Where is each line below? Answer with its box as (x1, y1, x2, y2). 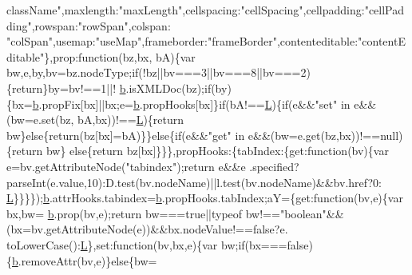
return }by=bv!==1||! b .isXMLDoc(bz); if (12, 79, 212, 96)
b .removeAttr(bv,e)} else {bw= (12, 252, 157, 269)
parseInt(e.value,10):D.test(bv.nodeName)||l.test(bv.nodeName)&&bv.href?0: (6, 173, 382, 190)
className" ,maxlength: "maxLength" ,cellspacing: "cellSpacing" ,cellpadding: (6, 2, 365, 18)
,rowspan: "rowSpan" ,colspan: (31, 17, 171, 34)
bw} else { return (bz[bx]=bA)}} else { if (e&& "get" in (6, 126, 245, 143)
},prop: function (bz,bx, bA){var (44, 48, 196, 65)
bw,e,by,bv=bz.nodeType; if (6, 64, 139, 81)
